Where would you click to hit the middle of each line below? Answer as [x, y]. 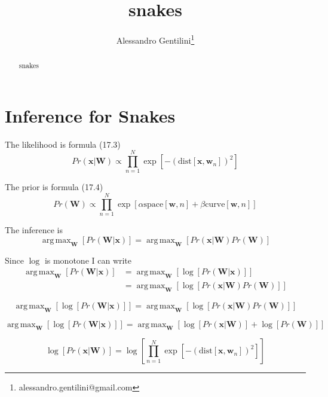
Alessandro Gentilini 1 [155, 39]
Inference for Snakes [90, 115]
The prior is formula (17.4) [54, 187]
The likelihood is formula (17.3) [63, 144]
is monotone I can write [88, 260]
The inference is [34, 230]
